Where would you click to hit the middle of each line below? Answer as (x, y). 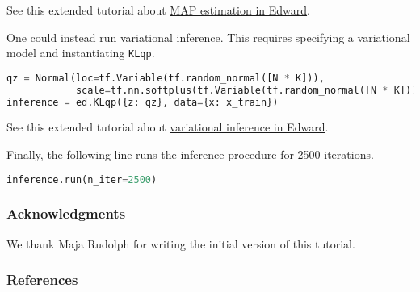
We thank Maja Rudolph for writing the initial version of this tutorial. (181, 243)
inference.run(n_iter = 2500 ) (82, 179)
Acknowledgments (66, 213)
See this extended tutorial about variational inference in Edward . (168, 127)
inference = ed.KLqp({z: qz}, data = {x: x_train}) (143, 102)
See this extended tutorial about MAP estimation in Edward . (158, 10)
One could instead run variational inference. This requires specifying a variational (208, 37)
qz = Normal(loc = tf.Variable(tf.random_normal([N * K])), (166, 78)
